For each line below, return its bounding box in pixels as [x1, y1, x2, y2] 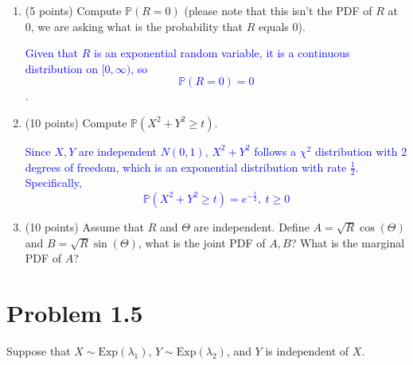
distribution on [25, 60, 98, 76]
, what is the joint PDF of [138, 234, 266, 250]
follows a [254, 142, 297, 159]
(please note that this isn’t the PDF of [184, 2, 372, 18]
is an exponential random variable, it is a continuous [93, 45, 350, 61]
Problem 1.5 [6, 296, 143, 328]
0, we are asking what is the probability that [25, 17, 244, 34]
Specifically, [25, 174, 82, 191]
